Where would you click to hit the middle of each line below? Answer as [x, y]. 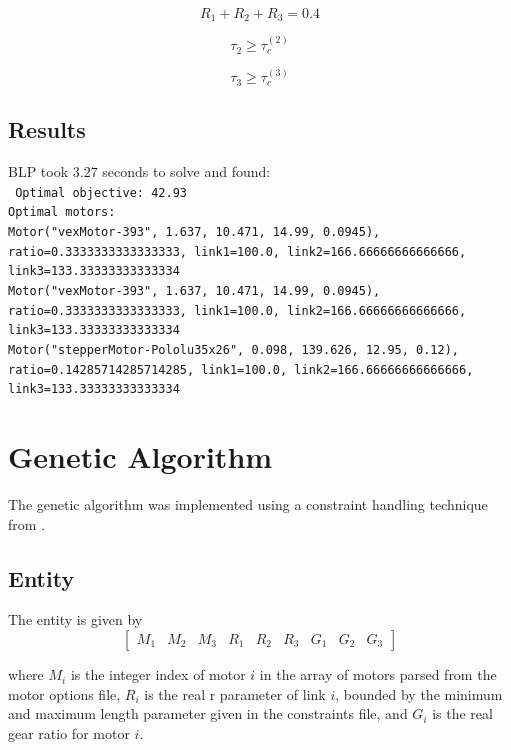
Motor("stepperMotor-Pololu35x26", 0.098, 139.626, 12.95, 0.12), [234, 349]
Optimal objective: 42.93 [101, 192]
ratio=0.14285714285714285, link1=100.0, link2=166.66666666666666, [241, 369]
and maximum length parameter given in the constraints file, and [208, 713]
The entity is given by [75, 619]
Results [47, 129]
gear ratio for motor [69, 732]
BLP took [38, 171]
